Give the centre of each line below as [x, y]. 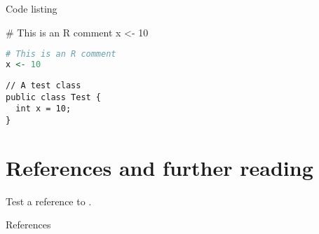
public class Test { [54, 97]
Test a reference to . [49, 201]
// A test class [43, 85]
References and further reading [159, 167]
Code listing [32, 8]
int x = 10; [43, 109]
